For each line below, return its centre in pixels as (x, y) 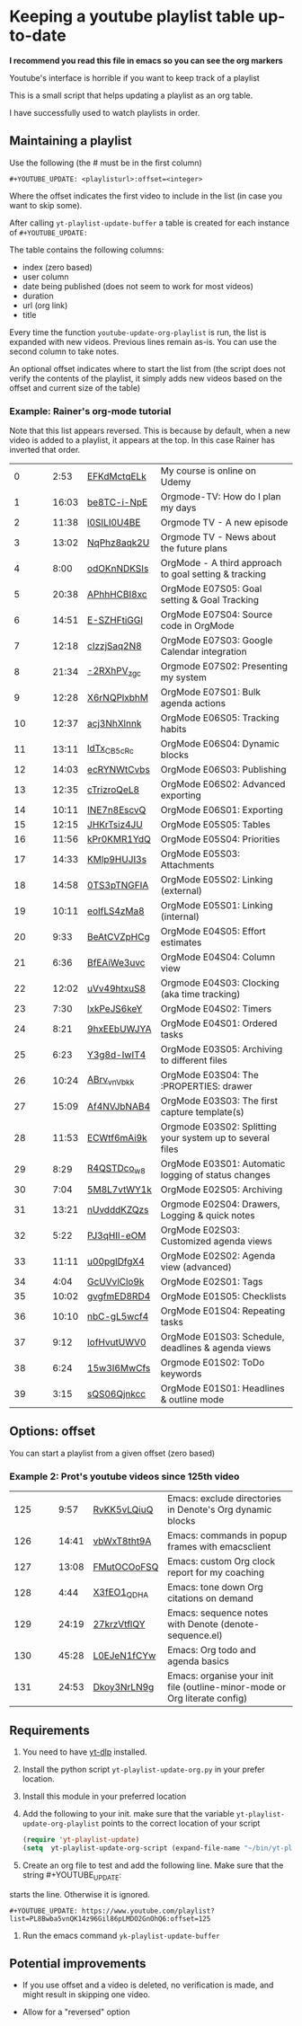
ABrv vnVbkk (111, 1081)
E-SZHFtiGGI (115, 620)
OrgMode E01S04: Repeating (223, 1311)
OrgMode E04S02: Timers (216, 1009)
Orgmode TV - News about (218, 537)
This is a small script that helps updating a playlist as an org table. (131, 95)
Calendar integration (204, 651)
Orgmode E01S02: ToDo (213, 1363)
